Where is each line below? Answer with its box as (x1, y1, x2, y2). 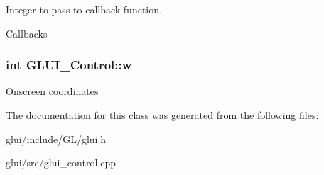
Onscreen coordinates (6, 84, 99, 98)
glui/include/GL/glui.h (6, 131, 107, 146)
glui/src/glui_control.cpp (6, 155, 116, 170)
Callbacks (6, 26, 48, 40)
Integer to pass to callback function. (6, 2, 162, 16)
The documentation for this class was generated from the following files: (6, 108, 319, 122)
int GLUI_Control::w (6, 56, 132, 74)
